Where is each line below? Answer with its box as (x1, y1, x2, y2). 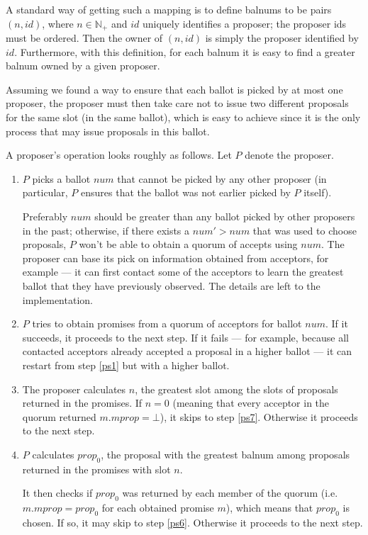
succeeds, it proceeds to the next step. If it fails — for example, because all (22, 330, 349, 344)
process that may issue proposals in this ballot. (6, 123, 210, 138)
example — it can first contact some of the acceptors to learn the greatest (22, 264, 344, 279)
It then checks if (22, 485, 93, 500)
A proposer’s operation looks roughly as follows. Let (6, 147, 232, 162)
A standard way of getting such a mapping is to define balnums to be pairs (6, 2, 332, 16)
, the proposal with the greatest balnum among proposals (101, 446, 350, 461)
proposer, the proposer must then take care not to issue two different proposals (6, 96, 349, 111)
